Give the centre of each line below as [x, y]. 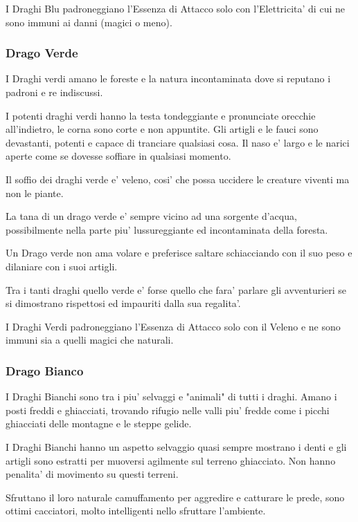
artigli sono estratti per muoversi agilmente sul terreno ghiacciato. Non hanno [171, 460]
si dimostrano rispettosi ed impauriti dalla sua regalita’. [123, 303]
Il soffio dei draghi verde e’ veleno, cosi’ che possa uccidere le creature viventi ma [178, 179]
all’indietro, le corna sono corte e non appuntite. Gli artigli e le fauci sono [162, 129]
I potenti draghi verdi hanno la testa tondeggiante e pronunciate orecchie [161, 115]
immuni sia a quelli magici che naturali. [90, 340]
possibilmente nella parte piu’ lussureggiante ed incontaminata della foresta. [167, 229]
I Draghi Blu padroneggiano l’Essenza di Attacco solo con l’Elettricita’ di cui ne [175, 8]
